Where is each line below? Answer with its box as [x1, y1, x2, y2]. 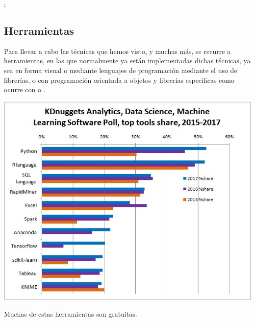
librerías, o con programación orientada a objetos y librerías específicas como [4, 74, 235, 85]
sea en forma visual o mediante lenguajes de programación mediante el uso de [4, 65, 237, 75]
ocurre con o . [4, 84, 46, 95]
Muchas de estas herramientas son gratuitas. [4, 309, 137, 319]
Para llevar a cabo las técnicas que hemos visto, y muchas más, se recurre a [4, 46, 231, 56]
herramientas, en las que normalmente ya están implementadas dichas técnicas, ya [4, 55, 251, 66]
